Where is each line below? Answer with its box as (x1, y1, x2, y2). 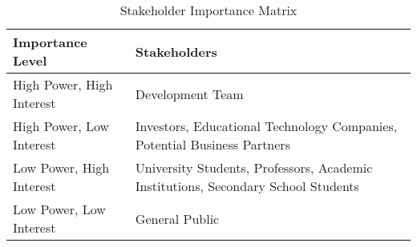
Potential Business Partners (135, 135, 290, 153)
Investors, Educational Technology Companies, (135, 117, 398, 135)
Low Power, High (13, 158, 110, 177)
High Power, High (13, 75, 113, 94)
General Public (135, 209, 220, 228)
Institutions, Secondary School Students (135, 177, 359, 195)
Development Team (135, 84, 244, 103)
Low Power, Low (13, 200, 106, 218)
